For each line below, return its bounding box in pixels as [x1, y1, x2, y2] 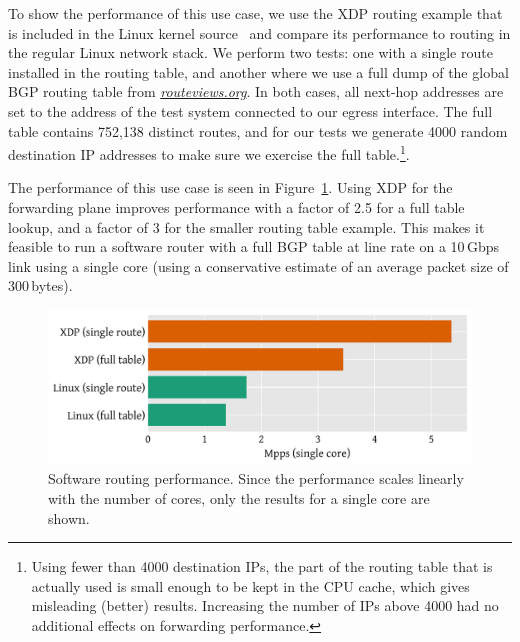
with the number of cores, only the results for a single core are [48, 488, 430, 509]
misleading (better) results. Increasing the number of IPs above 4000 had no [31, 595, 499, 616]
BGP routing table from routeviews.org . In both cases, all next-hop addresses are [8, 81, 504, 102]
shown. [48, 507, 90, 528]
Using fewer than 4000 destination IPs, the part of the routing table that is [31, 556, 493, 577]
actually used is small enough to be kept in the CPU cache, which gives [31, 575, 470, 596]
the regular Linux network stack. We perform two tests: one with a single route [8, 42, 493, 63]
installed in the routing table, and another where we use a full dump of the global [8, 61, 509, 82]
